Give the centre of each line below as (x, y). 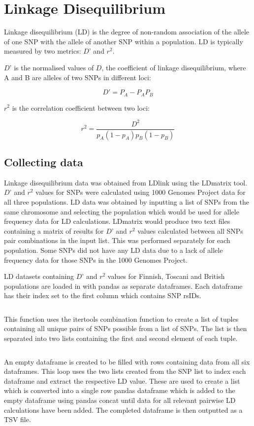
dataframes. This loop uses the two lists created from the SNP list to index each (125, 371)
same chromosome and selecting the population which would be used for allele (122, 211)
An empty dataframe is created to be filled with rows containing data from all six (127, 361)
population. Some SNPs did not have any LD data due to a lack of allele (113, 250)
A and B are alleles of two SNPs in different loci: (78, 77)
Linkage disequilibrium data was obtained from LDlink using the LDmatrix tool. (126, 182)
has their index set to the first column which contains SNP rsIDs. (103, 295)
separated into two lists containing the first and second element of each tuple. (121, 338)
